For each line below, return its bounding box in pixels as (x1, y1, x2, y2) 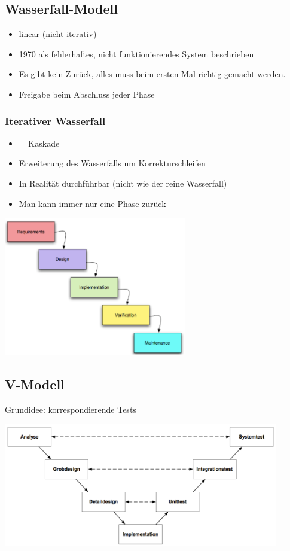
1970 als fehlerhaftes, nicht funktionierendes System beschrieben (19, 47, 254, 60)
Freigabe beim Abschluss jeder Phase (19, 87, 155, 100)
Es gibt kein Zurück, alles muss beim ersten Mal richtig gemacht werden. (19, 68, 286, 80)
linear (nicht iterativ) (19, 28, 97, 40)
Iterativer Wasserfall (5, 113, 106, 128)
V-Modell (5, 375, 65, 393)
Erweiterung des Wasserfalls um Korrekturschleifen (19, 157, 206, 169)
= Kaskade (19, 136, 60, 149)
